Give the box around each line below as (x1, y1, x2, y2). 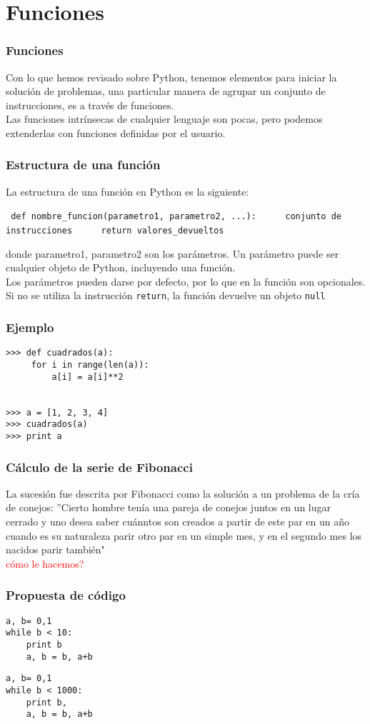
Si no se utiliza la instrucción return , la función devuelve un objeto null (6, 288, 326, 303)
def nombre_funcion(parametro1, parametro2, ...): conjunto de (11, 211, 342, 222)
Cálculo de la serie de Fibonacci (6, 458, 193, 476)
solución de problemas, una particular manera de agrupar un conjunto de (6, 84, 326, 99)
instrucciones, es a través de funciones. (6, 97, 174, 112)
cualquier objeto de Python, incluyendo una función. (6, 260, 236, 275)
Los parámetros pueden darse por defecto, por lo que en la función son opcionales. (6, 273, 366, 288)
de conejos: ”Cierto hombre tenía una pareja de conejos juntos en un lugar (6, 500, 331, 515)
